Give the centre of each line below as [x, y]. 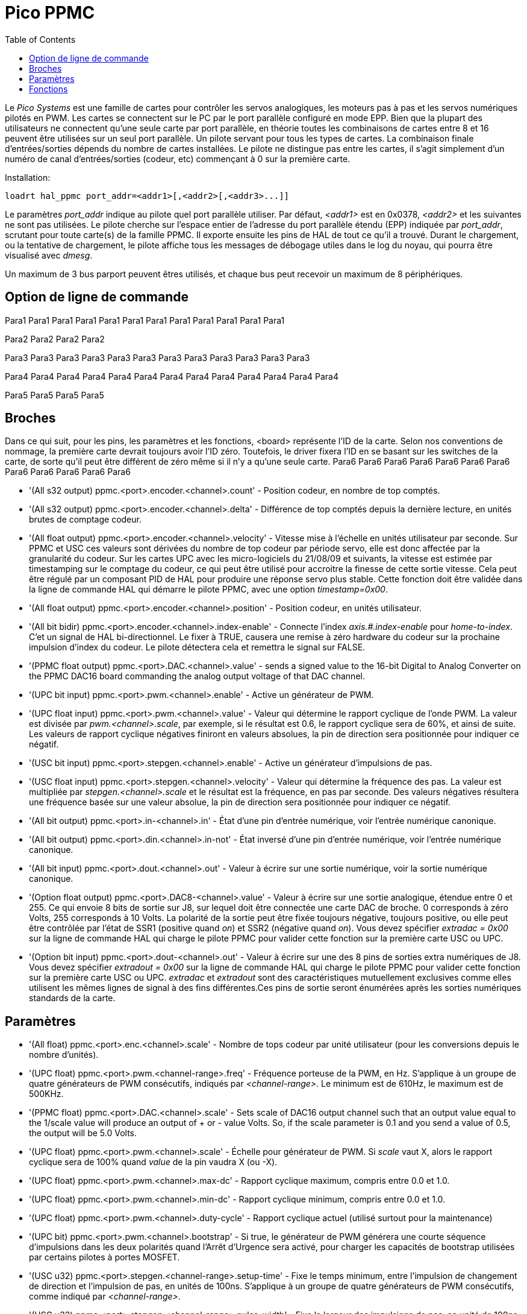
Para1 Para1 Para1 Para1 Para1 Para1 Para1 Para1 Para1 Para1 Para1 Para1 [145, 320]
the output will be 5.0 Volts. [83, 1133]
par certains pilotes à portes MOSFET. [104, 1257]
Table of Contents [40, 39]
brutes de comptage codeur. [85, 520]
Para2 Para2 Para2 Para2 [55, 339]
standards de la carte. [72, 998]
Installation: [28, 177]
